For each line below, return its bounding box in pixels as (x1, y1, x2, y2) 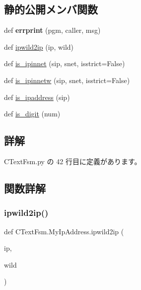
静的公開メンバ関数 (4, 1, 98, 17)
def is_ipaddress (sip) (4, 92, 70, 102)
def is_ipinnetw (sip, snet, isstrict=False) (4, 75, 130, 85)
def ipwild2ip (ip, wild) (4, 41, 74, 52)
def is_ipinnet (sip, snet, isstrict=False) (4, 58, 125, 69)
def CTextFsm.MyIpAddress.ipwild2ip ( (4, 226, 124, 236)
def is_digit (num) (4, 108, 61, 119)
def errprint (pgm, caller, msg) (4, 25, 101, 35)
